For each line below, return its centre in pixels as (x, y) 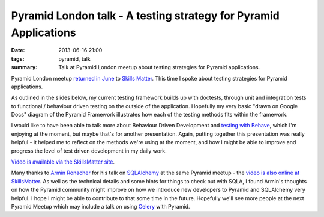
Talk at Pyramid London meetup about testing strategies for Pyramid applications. (159, 67)
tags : (18, 59)
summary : (24, 67)
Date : (18, 50)
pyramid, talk (75, 59)
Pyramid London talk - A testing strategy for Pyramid (145, 16)
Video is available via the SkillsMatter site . (63, 162)
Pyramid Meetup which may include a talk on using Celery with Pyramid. (100, 206)
